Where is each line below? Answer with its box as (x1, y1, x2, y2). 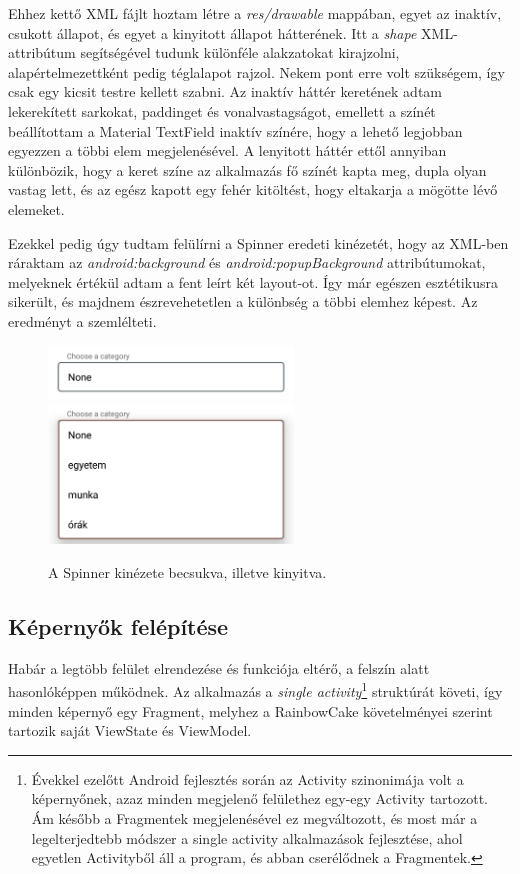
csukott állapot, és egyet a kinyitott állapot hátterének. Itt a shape (8, 22, 417, 43)
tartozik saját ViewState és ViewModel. (8, 720, 252, 741)
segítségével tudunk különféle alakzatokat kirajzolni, (80, 42, 400, 63)
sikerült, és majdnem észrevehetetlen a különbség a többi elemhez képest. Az (8, 291, 478, 312)
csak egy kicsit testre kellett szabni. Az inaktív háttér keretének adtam (8, 81, 442, 102)
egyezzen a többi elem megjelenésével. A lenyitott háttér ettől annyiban (8, 140, 447, 161)
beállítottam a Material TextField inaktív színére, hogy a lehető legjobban (8, 120, 463, 141)
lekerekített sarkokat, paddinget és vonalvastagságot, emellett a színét (8, 100, 436, 121)
